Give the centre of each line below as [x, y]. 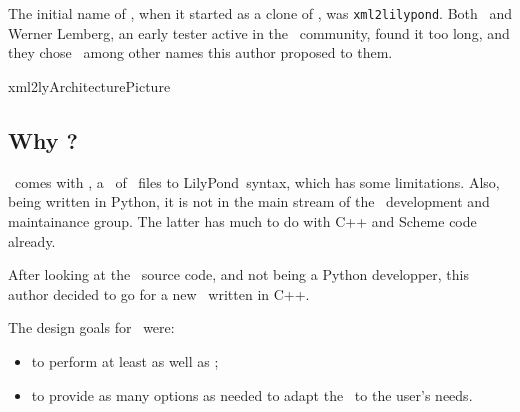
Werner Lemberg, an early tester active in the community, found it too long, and [259, 32]
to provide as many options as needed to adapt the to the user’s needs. [252, 394]
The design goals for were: [91, 327]
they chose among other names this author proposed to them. [200, 52]
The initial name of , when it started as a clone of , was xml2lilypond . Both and [260, 13]
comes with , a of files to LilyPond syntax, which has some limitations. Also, [257, 181]
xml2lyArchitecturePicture [89, 85]
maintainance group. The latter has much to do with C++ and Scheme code [242, 220]
